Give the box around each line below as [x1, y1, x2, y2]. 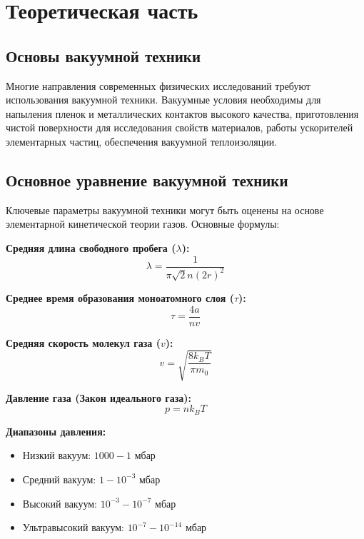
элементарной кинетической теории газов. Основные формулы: [6, 216, 280, 231]
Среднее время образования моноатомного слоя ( [6, 290, 234, 305]
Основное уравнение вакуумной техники [6, 168, 288, 191]
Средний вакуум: [22, 471, 96, 486]
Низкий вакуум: [22, 448, 91, 463]
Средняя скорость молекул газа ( [6, 335, 161, 350]
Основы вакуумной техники [6, 44, 201, 66]
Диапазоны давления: [6, 423, 106, 438]
